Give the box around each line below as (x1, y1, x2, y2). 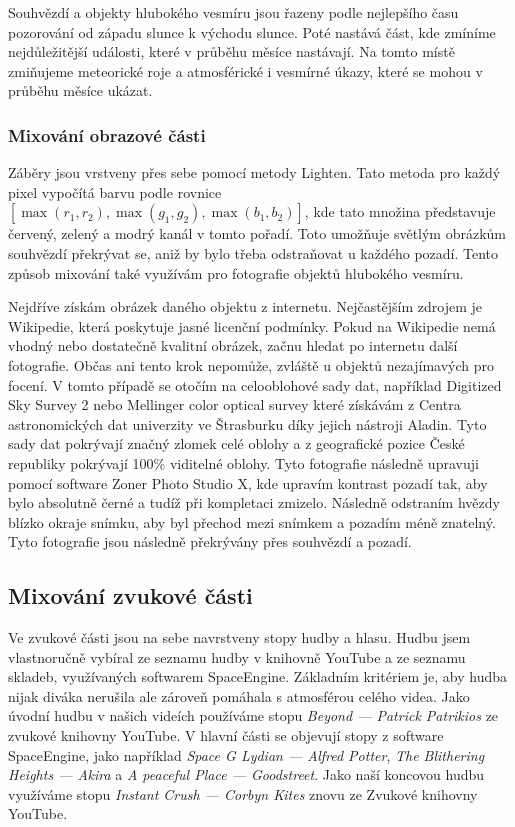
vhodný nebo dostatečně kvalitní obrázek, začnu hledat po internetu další (8, 335, 458, 356)
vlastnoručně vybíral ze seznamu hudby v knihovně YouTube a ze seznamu (8, 646, 466, 667)
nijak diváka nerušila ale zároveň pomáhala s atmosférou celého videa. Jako (8, 685, 470, 706)
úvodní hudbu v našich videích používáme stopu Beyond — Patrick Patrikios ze (8, 705, 499, 726)
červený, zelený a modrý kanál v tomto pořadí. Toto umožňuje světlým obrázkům (8, 223, 507, 244)
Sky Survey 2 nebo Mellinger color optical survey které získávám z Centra (8, 394, 461, 415)
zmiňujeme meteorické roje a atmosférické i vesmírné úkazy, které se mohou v (8, 60, 483, 81)
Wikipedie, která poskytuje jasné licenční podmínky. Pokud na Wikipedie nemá (8, 315, 496, 336)
